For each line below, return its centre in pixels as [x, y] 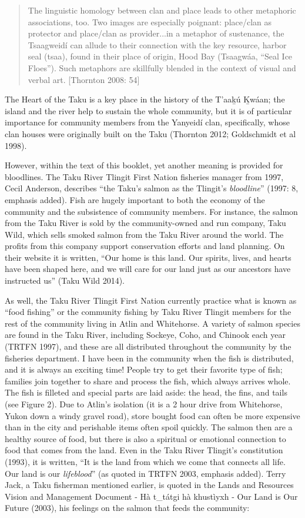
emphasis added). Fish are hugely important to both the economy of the [135, 199]
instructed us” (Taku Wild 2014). [65, 280]
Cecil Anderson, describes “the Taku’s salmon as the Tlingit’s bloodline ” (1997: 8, [152, 188]
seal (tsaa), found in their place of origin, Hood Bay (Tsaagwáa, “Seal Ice [160, 56]
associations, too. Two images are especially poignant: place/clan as [150, 21]
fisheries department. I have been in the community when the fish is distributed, [149, 358]
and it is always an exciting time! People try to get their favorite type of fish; [144, 369]
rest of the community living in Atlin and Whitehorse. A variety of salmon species [152, 323]
